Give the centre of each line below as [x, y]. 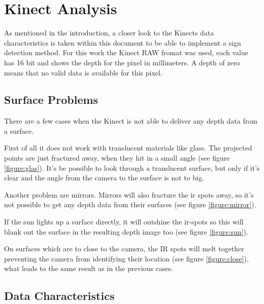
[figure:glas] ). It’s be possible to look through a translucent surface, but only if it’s [132, 167]
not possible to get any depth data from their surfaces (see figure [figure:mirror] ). [130, 204]
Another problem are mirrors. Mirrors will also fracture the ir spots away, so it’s [129, 194]
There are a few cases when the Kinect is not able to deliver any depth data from [131, 121]
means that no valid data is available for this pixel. [83, 72]
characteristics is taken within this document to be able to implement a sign [123, 42]
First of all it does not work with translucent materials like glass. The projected [128, 148]
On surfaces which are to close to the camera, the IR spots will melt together [124, 249]
